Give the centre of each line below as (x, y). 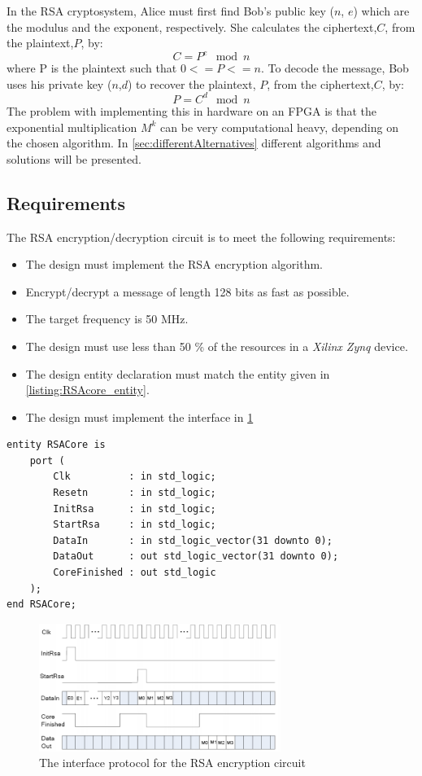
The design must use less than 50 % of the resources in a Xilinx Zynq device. (217, 346)
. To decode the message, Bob (335, 68)
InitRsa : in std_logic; (135, 509)
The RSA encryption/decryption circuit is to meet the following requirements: (201, 237)
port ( (47, 460)
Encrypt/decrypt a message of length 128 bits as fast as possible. (187, 291)
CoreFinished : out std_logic (135, 573)
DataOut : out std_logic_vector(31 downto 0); (196, 557)
